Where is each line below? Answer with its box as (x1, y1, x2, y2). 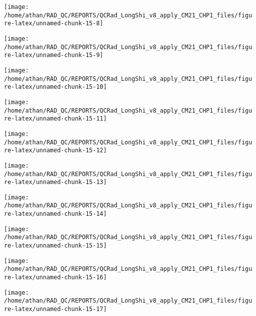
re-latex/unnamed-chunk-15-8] (4, 20, 103, 27)
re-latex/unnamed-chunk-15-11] (4, 115, 107, 123)
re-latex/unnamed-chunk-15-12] (4, 147, 107, 154)
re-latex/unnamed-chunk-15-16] (4, 274, 107, 281)
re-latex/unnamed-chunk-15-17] (4, 306, 107, 313)
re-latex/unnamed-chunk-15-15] (4, 242, 107, 250)
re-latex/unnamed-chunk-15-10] (4, 83, 107, 91)
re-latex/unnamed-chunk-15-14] (4, 210, 107, 218)
